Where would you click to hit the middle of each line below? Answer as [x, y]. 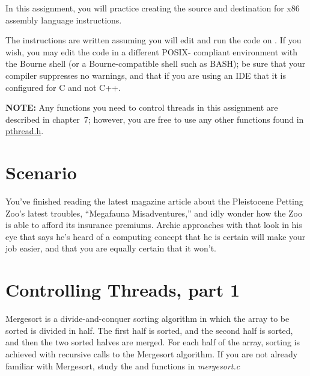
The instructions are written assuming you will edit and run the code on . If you [153, 40]
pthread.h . [25, 131]
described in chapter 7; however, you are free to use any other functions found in [155, 119]
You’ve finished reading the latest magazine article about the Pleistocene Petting [154, 201]
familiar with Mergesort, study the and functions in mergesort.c [123, 365]
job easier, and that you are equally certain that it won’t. [111, 248]
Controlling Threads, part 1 [123, 290]
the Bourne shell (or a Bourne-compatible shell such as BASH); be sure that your [156, 63]
